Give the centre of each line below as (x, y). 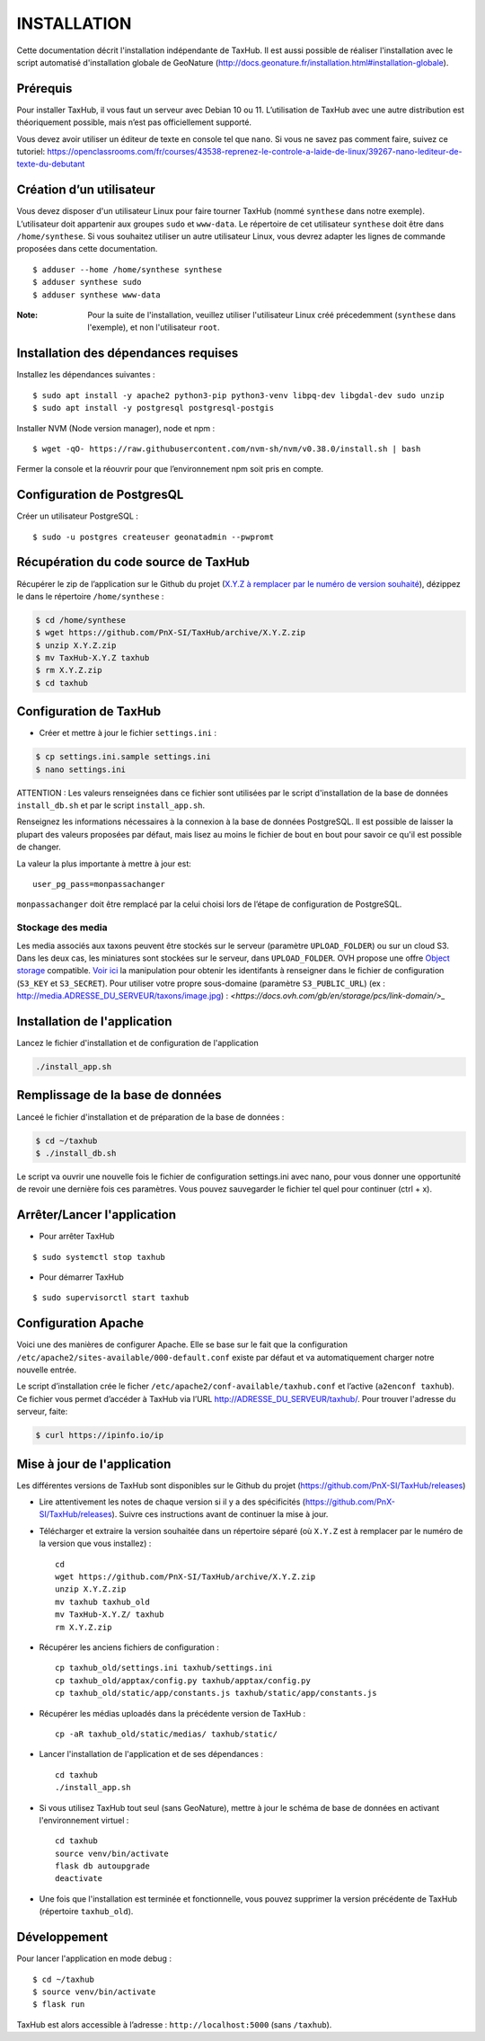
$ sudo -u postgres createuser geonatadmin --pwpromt (153, 537)
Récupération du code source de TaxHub (133, 562)
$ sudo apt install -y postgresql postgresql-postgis (153, 408)
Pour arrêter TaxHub (77, 1237)
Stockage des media (62, 927)
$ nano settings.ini (80, 769)
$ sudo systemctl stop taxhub (99, 1257)
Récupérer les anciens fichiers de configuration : (129, 1647)
